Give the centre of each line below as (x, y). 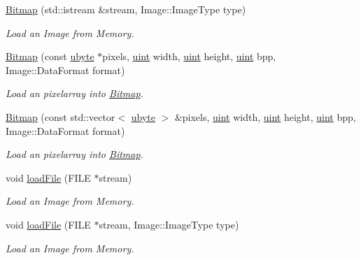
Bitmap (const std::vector (61, 116)
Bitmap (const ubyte (50, 56)
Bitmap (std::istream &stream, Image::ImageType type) (126, 9)
